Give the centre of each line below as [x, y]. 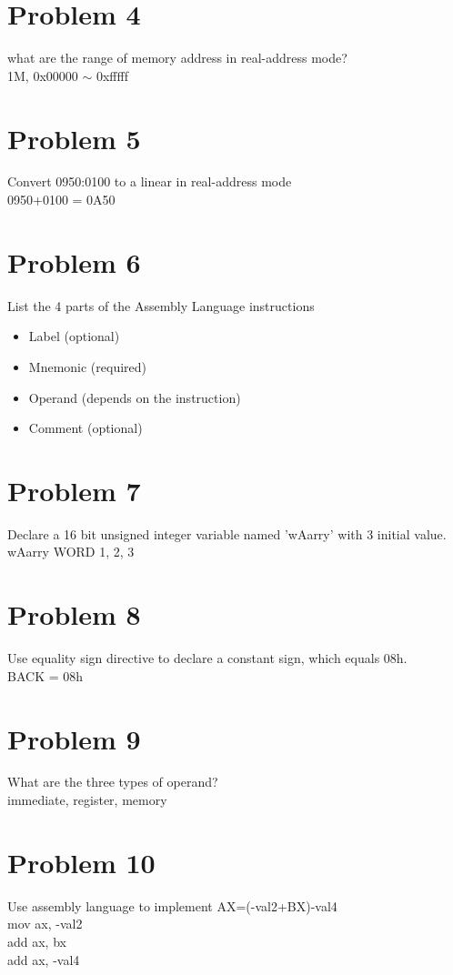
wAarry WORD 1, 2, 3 [71, 552]
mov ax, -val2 [45, 924]
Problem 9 [74, 738]
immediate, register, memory [87, 800]
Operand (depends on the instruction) [135, 397]
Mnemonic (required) [88, 366]
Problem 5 [74, 138]
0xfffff [112, 75]
